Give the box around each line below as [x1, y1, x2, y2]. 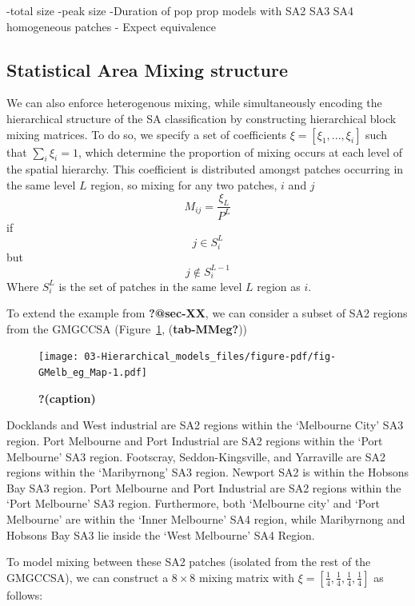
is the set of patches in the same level [58, 277, 242, 294]
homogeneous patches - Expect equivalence [6, 18, 217, 34]
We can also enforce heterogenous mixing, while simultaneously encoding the [6, 94, 382, 111]
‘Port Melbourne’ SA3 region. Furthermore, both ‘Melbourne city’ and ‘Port [6, 495, 380, 512]
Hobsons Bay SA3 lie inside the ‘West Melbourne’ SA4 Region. [6, 526, 315, 543]
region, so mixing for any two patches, [90, 176, 277, 193]
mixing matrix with [199, 568, 295, 585]
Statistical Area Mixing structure [6, 57, 288, 82]
